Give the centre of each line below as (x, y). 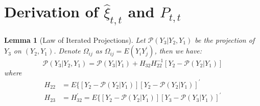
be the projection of (225, 39)
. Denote (67, 51)
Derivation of (51, 11)
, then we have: (178, 51)
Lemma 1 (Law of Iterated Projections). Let (75, 39)
